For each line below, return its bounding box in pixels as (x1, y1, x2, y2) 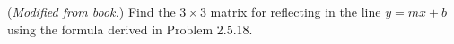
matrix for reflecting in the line (210, 3, 381, 20)
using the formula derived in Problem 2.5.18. (7, 19, 253, 38)
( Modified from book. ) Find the (7, 3, 176, 20)
